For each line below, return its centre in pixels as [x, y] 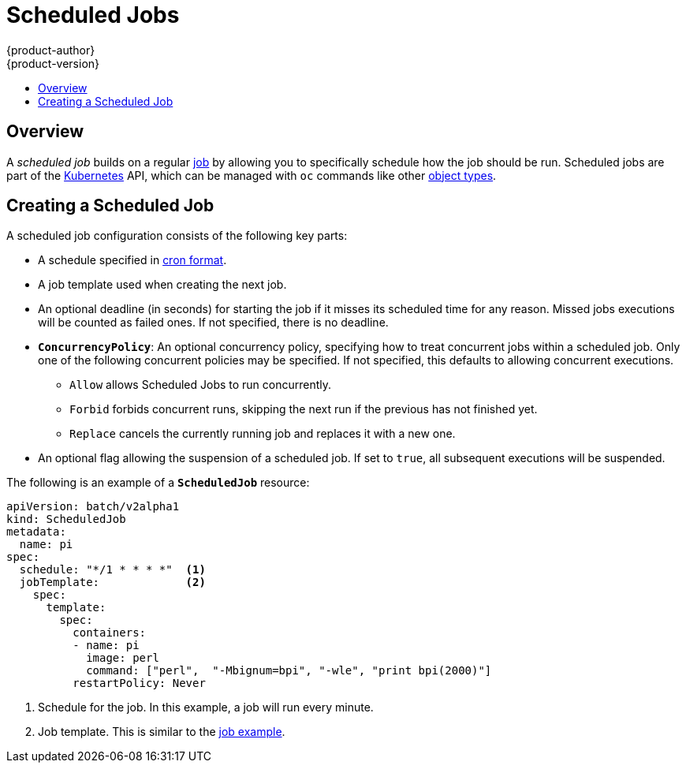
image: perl [123, 658]
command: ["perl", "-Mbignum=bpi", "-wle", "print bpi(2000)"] [289, 671]
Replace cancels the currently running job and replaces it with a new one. [263, 434]
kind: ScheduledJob [66, 519]
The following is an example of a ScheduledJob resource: [158, 483]
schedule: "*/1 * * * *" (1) [112, 570]
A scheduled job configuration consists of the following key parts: [177, 236]
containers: [110, 633]
